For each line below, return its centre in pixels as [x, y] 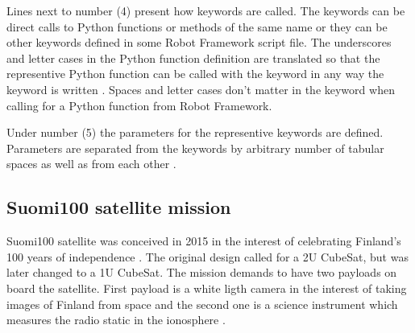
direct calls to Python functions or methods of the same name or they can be [197, 26]
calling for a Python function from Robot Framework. [139, 105]
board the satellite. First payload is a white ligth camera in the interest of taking [207, 288]
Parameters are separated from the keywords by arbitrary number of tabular [195, 148]
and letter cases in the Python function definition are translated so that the [193, 58]
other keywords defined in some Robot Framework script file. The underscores [199, 42]
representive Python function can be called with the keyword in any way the [195, 74]
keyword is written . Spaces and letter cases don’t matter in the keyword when [201, 89]
